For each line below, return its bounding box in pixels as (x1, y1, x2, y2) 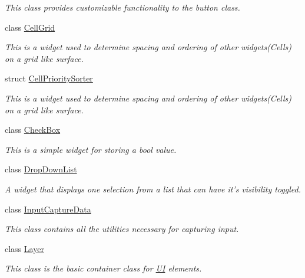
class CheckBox (5, 123, 61, 136)
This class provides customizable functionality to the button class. (5, 1, 240, 13)
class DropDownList (5, 163, 77, 175)
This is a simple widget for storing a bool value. (5, 143, 177, 155)
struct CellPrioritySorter (5, 72, 93, 84)
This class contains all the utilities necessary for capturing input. (5, 223, 239, 235)
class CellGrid (5, 21, 55, 33)
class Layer (5, 242, 44, 254)
